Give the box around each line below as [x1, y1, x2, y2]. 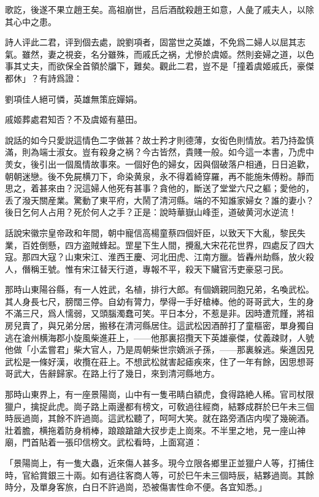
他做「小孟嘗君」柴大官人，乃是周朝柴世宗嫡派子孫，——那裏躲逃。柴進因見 [5, 343, 314, 356]
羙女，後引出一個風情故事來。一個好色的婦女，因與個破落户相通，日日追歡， [5, 157, 314, 170]
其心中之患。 [5, 15, 56, 28]
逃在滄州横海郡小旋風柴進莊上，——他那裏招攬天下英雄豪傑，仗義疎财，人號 [5, 331, 314, 344]
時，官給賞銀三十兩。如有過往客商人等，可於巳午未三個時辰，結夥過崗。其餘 [5, 468, 314, 481]
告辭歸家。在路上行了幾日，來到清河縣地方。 [39, 367, 220, 380]
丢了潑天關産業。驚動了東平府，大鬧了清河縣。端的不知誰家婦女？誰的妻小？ [5, 193, 314, 206]
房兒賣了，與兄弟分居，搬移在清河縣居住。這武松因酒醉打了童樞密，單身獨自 [5, 319, 314, 332]
